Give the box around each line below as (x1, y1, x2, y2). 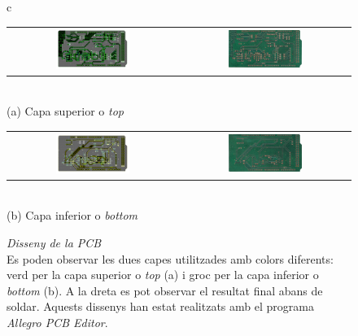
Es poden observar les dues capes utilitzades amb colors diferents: (7, 250, 334, 267)
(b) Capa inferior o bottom (7, 207, 138, 224)
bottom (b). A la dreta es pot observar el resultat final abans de (7, 281, 323, 299)
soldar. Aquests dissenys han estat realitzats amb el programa (7, 298, 314, 315)
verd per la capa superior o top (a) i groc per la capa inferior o (7, 266, 319, 283)
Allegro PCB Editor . (7, 314, 108, 331)
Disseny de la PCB (7, 234, 102, 251)
